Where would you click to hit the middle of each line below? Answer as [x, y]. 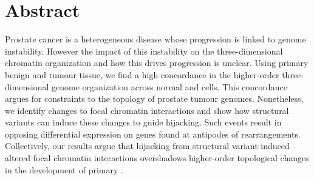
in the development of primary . [64, 169]
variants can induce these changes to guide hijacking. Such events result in [143, 122]
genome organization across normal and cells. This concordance [169, 86]
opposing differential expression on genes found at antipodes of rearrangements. [153, 134]
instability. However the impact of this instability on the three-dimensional [144, 51]
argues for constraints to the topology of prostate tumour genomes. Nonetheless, [154, 98]
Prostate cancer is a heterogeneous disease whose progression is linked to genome [155, 39]
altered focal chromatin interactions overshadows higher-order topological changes [157, 158]
